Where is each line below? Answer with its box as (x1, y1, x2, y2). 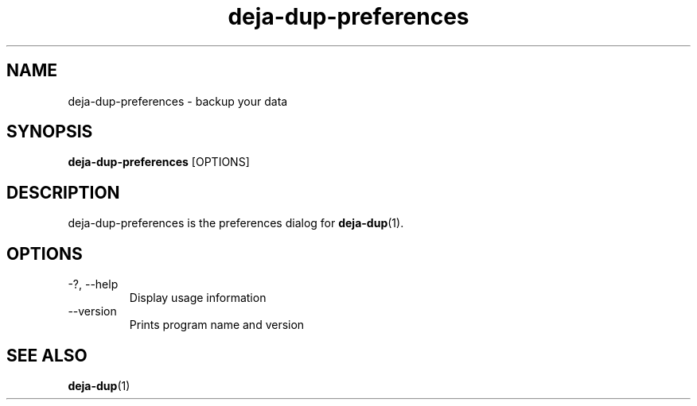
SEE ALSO (6, 345, 88, 365)
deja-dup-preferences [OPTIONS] (68, 155, 250, 169)
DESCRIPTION (6, 182, 120, 203)
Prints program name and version (129, 318, 305, 332)
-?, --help (68, 277, 119, 292)
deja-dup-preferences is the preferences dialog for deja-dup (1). (68, 216, 404, 230)
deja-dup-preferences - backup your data (68, 94, 288, 108)
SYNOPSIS (6, 122, 93, 142)
